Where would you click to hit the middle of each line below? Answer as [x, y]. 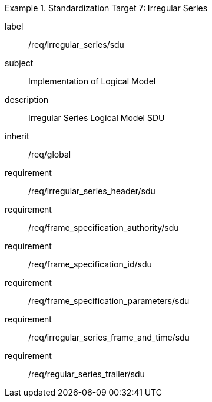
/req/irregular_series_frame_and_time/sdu [109, 337]
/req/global [50, 154]
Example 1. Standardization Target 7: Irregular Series [106, 8]
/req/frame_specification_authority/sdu [104, 228]
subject [19, 63]
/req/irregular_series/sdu [76, 45]
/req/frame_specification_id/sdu [90, 264]
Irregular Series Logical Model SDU [97, 118]
